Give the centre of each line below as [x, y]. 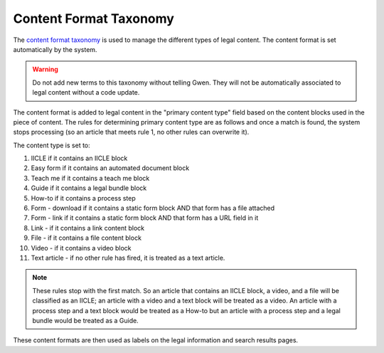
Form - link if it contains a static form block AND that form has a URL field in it [145, 218]
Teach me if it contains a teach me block [90, 178]
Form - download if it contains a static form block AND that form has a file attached [153, 208]
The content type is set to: [52, 145]
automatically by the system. [55, 49]
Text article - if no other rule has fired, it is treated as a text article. [128, 258]
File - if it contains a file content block [86, 238]
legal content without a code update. [86, 93]
